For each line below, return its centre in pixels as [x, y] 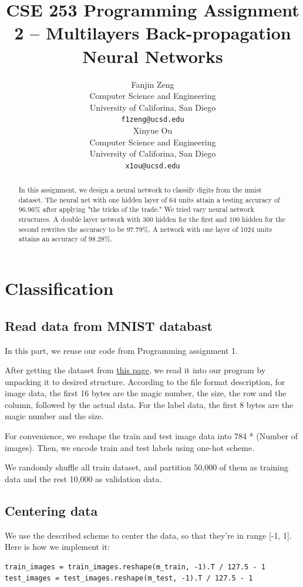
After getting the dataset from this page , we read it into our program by [135, 370]
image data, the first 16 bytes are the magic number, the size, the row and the [146, 393]
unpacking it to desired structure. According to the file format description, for [145, 381]
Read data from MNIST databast [109, 325]
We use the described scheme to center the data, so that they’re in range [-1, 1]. [148, 535]
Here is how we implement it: [57, 547]
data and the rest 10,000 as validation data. [83, 478]
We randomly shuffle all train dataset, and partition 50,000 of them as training [147, 467]
